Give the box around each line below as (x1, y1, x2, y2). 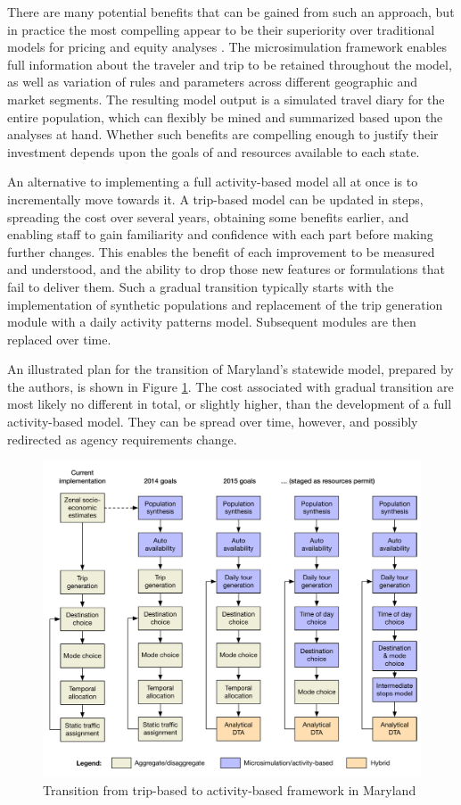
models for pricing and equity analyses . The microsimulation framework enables (7, 37, 447, 56)
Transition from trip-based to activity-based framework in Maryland (43, 780, 416, 799)
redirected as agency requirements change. (7, 429, 237, 448)
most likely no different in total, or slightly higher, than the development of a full (7, 394, 452, 413)
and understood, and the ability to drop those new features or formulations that (7, 260, 445, 278)
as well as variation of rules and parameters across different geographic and (7, 72, 417, 91)
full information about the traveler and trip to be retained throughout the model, (7, 54, 452, 73)
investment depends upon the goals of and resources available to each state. (7, 142, 420, 161)
